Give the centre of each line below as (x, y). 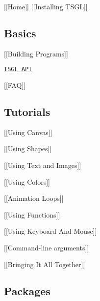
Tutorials (27, 112)
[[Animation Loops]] (34, 198)
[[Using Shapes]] (28, 149)
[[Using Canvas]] (28, 132)
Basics (20, 33)
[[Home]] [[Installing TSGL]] (46, 6)
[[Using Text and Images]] (43, 165)
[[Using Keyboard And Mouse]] (50, 231)
